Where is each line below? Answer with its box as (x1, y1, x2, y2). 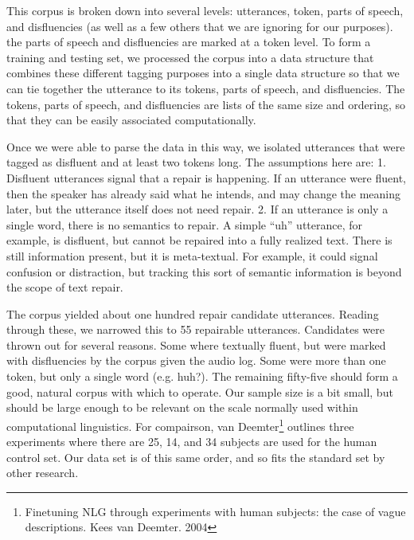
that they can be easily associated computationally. (6, 112, 256, 128)
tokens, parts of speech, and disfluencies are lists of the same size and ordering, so (6, 96, 405, 112)
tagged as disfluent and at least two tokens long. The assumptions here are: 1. (6, 154, 386, 170)
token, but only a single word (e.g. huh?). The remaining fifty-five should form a (6, 368, 398, 385)
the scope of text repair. (6, 279, 123, 295)
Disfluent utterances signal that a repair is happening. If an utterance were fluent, (6, 169, 406, 186)
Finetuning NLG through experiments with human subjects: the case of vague (25, 503, 406, 519)
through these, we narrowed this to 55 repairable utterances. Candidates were (6, 321, 385, 338)
